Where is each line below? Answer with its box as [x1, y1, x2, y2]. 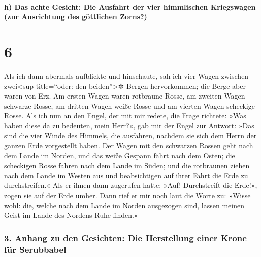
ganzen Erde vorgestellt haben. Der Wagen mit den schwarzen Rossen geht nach [4, 140, 253, 151]
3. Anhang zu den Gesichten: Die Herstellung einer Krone [4, 231, 247, 244]
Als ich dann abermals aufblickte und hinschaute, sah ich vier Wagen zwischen [4, 70, 249, 81]
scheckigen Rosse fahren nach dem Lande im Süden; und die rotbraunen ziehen [4, 160, 250, 171]
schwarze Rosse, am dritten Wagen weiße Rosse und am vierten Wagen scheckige [4, 100, 255, 111]
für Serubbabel [4, 243, 67, 255]
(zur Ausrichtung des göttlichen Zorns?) [4, 11, 147, 22]
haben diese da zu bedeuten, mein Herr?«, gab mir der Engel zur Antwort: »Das [4, 120, 254, 131]
